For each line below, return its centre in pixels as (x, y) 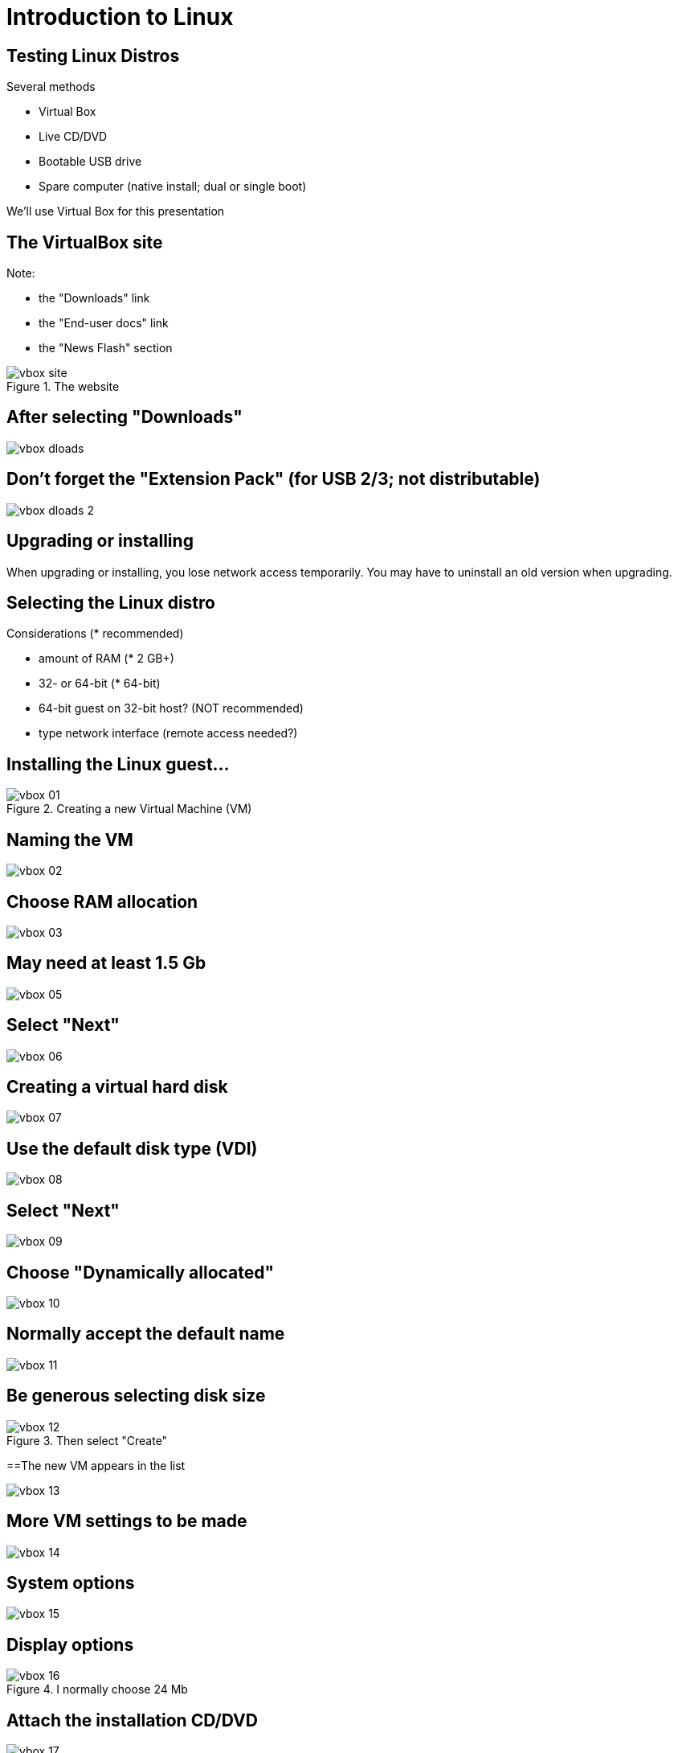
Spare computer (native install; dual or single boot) (173, 187)
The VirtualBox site (85, 242)
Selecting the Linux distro (111, 602)
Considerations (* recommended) (95, 634)
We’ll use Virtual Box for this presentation (116, 211)
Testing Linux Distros (93, 55)
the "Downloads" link (94, 298)
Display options (70, 1644)
